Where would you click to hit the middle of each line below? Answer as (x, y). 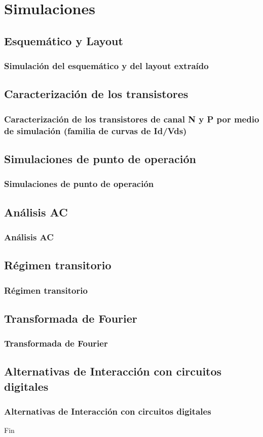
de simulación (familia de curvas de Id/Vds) (96, 130)
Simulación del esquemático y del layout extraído (106, 66)
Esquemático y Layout (64, 40)
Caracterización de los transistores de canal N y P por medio (132, 119)
